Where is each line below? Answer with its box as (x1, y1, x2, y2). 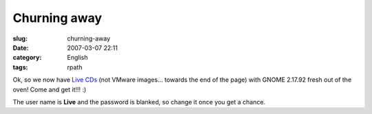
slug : (12, 34, 28, 43)
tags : (12, 62, 28, 71)
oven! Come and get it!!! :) (12, 85, 87, 93)
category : (12, 54, 42, 62)
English (67, 54, 88, 62)
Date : (12, 43, 29, 52)
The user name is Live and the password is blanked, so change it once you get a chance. (12, 98, 266, 106)
